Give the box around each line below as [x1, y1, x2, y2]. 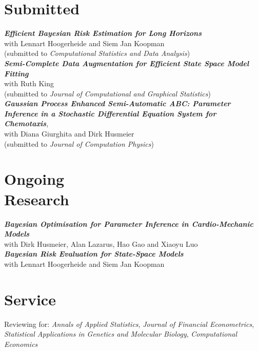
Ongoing [4, 168, 65, 189]
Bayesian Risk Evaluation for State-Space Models [4, 248, 184, 259]
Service [4, 288, 56, 309]
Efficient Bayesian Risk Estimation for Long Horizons [4, 28, 202, 38]
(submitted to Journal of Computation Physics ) [4, 138, 154, 149]
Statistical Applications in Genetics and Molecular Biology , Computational [4, 328, 237, 339]
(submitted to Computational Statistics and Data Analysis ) [4, 48, 190, 59]
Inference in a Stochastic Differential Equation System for [4, 108, 216, 119]
